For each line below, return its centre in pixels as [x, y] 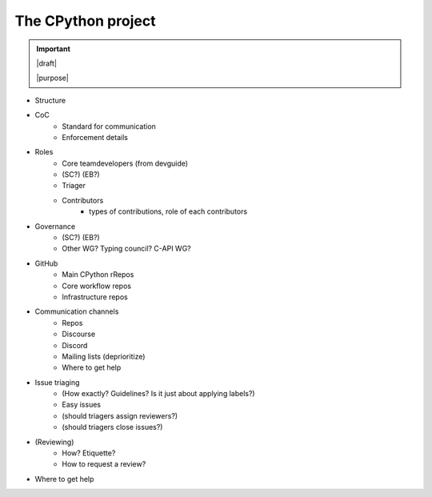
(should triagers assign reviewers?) [120, 415]
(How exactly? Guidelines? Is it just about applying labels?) [158, 394]
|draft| [47, 63]
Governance [55, 226]
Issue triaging [57, 382]
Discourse [79, 334]
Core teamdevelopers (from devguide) [125, 163]
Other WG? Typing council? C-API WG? [126, 249]
